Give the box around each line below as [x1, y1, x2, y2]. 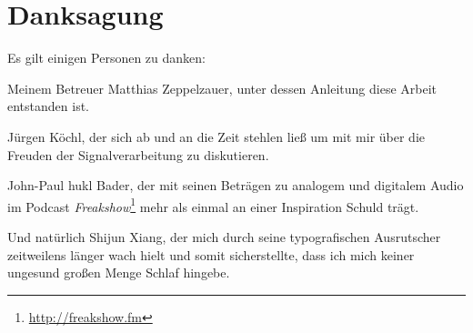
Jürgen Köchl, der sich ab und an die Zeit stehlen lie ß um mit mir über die [7, 126, 426, 146]
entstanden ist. [7, 96, 89, 116]
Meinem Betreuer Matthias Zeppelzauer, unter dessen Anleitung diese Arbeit [7, 78, 438, 97]
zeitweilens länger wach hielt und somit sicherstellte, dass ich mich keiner [7, 245, 415, 264]
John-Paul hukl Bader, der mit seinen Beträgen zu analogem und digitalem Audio [7, 176, 464, 195]
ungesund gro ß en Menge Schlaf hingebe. [7, 263, 230, 282]
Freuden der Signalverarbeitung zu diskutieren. [7, 145, 269, 164]
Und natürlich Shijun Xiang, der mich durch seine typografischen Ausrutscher [7, 227, 441, 246]
